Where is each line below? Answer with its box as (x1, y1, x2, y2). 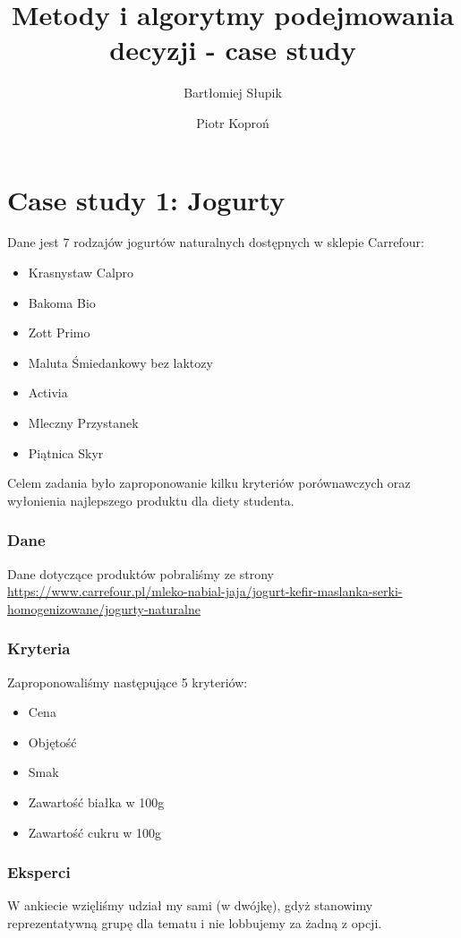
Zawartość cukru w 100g (28, 823, 162, 841)
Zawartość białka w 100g (28, 792, 165, 811)
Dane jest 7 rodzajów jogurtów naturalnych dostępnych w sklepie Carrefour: (7, 233, 424, 252)
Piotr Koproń (196, 113, 269, 132)
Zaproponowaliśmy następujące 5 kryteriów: (7, 672, 248, 691)
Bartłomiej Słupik (184, 83, 282, 102)
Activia (28, 383, 68, 402)
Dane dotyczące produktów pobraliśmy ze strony (7, 564, 274, 583)
